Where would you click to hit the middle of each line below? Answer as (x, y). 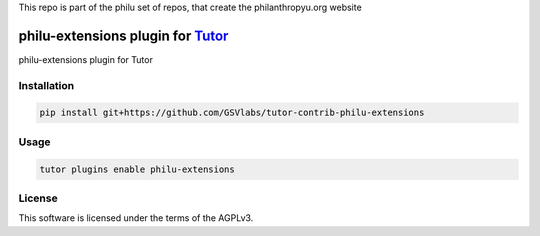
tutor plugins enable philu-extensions (137, 169)
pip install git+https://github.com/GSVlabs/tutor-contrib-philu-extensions (232, 113)
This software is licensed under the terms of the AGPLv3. (136, 218)
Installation (46, 85)
